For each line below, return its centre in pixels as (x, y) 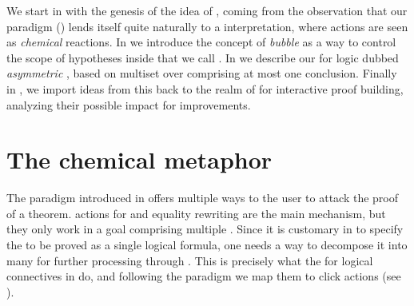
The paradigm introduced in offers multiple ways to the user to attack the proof (203, 198)
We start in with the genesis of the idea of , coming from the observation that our (207, 10)
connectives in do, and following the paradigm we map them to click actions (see (204, 276)
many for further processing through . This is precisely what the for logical (190, 260)
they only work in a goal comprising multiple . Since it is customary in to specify (205, 229)
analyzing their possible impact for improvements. (129, 104)
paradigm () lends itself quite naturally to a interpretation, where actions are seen (207, 26)
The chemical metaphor (139, 159)
